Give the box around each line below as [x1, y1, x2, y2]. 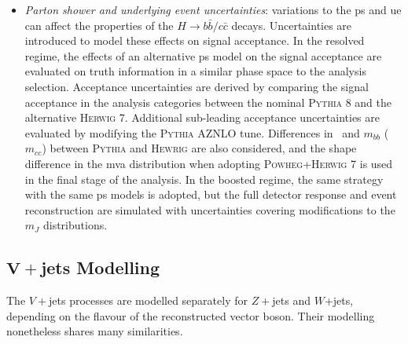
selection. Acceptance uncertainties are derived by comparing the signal [24, 78, 369, 94]
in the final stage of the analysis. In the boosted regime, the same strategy [24, 170, 384, 187]
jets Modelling [40, 255, 160, 280]
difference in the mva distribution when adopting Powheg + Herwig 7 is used [24, 155, 393, 171]
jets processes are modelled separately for [49, 292, 248, 309]
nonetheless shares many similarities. [6, 323, 183, 339]
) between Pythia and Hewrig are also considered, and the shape [42, 140, 357, 156]
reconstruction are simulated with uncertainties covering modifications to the [24, 201, 395, 218]
